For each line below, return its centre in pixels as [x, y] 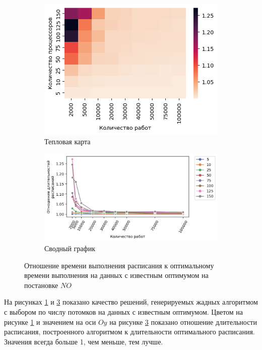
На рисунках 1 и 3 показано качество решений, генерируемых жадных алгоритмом [131, 302]
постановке [41, 285]
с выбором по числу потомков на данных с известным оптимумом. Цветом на [124, 311]
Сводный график [70, 248]
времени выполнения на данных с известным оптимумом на [116, 275]
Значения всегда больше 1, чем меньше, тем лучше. [84, 341]
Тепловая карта [68, 141]
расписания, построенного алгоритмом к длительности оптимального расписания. [129, 332]
